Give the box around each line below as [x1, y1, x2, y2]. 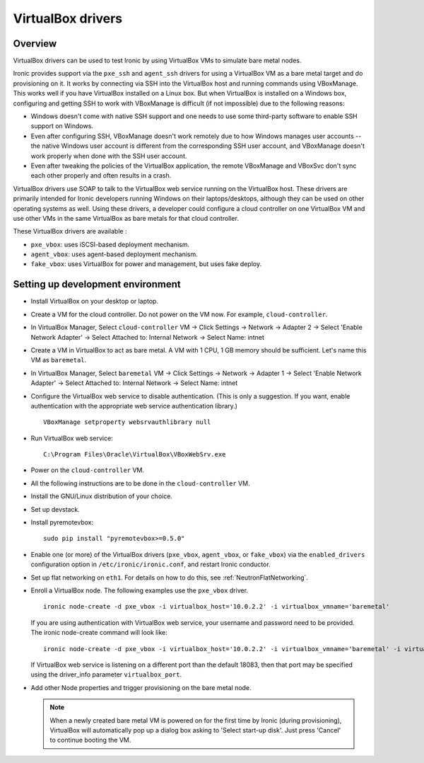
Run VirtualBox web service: [30, 434, 113, 442]
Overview [13, 38, 57, 50]
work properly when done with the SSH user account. [30, 151, 187, 160]
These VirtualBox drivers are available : [13, 227, 127, 236]
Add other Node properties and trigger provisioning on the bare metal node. [30, 683, 252, 692]
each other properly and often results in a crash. [30, 171, 172, 180]
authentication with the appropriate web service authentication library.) [30, 401, 238, 410]
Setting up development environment [13, 278, 181, 290]
